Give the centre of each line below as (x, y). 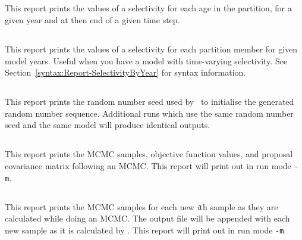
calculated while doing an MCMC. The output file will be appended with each (147, 218)
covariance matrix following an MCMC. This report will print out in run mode (148, 165)
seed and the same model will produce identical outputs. (108, 125)
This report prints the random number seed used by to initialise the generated (150, 102)
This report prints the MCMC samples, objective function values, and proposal (149, 154)
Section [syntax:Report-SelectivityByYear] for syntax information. (125, 72)
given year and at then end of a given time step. (92, 19)
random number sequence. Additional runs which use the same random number (149, 113)
